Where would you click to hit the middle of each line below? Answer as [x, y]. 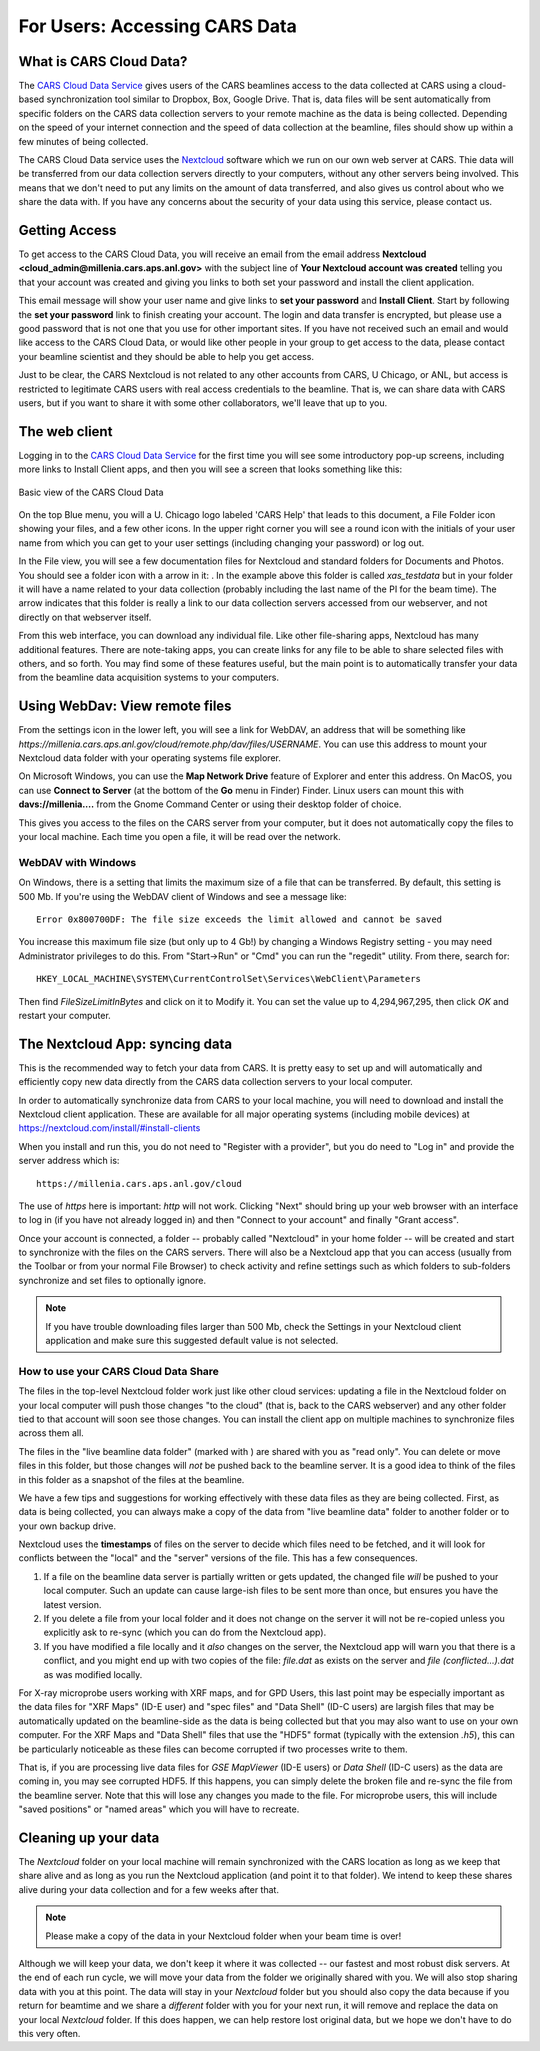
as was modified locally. [93, 1674]
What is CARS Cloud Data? [103, 61]
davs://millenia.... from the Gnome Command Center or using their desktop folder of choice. [210, 804]
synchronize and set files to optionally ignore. [112, 1280]
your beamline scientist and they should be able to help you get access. [166, 356]
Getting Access [67, 230]
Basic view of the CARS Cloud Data [91, 492]
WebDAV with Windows [77, 862]
